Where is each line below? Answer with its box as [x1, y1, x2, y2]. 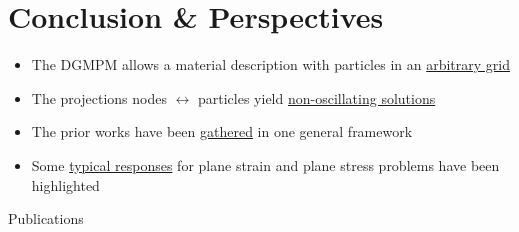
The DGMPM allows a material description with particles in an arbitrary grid [31, 54, 511, 75]
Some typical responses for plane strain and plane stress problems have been [31, 154, 500, 175]
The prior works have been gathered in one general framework [31, 121, 413, 142]
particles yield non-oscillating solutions [198, 87, 436, 108]
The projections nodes [31, 87, 167, 108]
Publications [8, 208, 84, 229]
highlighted [31, 174, 100, 195]
